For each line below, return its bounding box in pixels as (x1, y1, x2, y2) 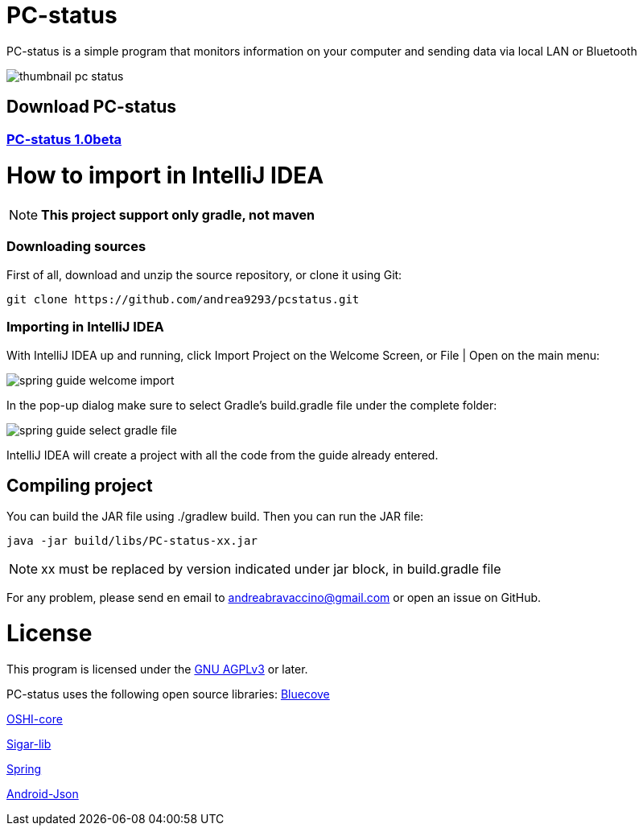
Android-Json (6, 786, 79, 801)
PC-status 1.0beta (6, 130, 122, 147)
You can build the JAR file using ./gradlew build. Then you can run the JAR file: (6, 509, 424, 524)
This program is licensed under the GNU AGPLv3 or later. (6, 661, 308, 676)
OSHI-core (6, 711, 63, 726)
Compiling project (6, 476, 153, 496)
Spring (6, 761, 42, 776)
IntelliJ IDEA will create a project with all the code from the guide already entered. (6, 447, 439, 462)
